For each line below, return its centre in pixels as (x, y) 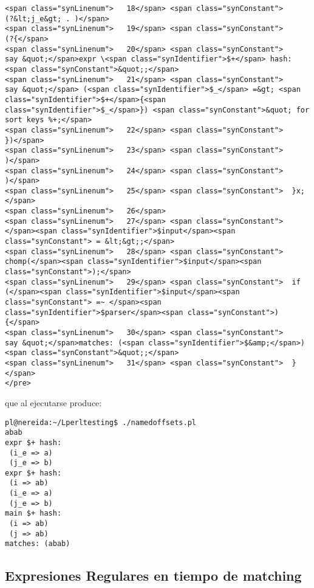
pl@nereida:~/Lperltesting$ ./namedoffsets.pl (101, 422)
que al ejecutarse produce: (53, 402)
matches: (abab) (38, 544)
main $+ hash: (33, 514)
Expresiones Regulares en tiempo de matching (153, 576)
